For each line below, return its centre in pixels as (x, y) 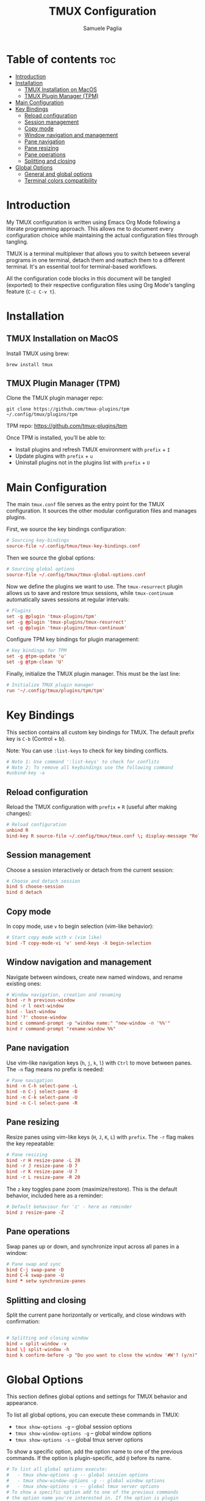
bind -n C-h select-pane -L (42, 1086)
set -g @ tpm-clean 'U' (35, 662)
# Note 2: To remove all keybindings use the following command (90, 767)
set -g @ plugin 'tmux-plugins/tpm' (52, 616)
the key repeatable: (31, 1144)
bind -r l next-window (35, 1006)
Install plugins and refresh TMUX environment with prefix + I (92, 450)
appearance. (22, 1403)
